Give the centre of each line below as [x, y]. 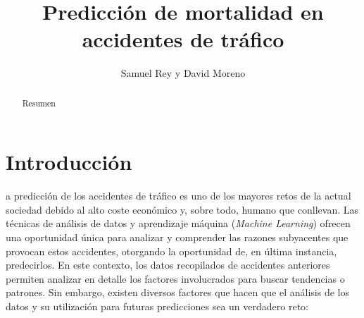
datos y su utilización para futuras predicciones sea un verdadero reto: [157, 306]
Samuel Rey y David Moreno [183, 73]
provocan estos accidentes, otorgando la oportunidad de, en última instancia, [171, 251]
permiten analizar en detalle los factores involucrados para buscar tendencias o [175, 278]
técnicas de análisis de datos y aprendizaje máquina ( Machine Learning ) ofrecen [178, 223]
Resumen [39, 103]
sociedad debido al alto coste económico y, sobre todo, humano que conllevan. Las [182, 209]
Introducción [69, 162]
